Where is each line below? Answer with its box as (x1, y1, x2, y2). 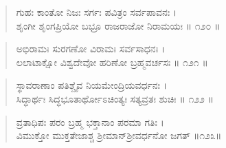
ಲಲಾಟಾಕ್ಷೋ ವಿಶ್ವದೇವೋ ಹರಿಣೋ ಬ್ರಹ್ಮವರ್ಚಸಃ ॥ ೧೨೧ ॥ (16, 54, 208, 69)
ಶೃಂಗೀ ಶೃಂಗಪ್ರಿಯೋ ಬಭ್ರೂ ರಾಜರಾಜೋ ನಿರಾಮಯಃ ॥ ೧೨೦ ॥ (16, 18, 221, 32)
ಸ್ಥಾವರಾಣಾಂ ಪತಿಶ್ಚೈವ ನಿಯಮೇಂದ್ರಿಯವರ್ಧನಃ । (16, 78, 167, 92)
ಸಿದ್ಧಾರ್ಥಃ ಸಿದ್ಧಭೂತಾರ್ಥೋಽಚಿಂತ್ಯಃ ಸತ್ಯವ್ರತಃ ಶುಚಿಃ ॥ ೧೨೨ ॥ (16, 91, 214, 105)
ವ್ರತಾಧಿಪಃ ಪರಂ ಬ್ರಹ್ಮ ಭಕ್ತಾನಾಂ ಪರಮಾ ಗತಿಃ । (16, 114, 164, 129)
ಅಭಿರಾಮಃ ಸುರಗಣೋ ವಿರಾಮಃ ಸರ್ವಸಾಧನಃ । (16, 41, 166, 56)
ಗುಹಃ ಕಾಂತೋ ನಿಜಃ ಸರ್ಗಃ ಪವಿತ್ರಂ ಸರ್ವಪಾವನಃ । (16, 5, 177, 19)
